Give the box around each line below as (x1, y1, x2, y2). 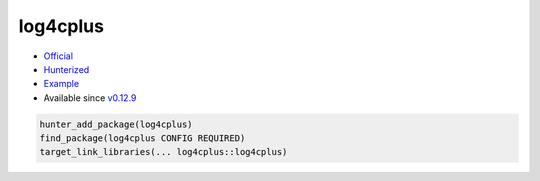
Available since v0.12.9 (43, 91, 137, 104)
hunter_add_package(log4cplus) (39, 118, 194, 130)
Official (43, 50, 74, 62)
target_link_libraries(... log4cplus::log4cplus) (39, 146, 288, 158)
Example (43, 78, 80, 90)
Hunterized (43, 63, 90, 75)
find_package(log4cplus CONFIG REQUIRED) (39, 133, 246, 144)
